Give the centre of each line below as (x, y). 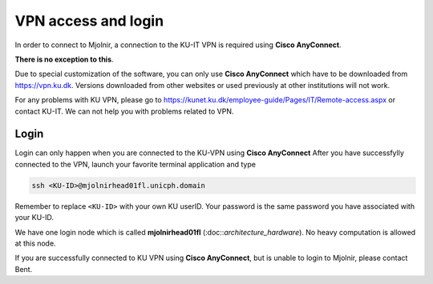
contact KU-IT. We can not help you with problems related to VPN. (124, 111)
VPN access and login (89, 21)
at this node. (35, 243)
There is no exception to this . (64, 59)
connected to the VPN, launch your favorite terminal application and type (136, 164)
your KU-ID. (34, 218)
